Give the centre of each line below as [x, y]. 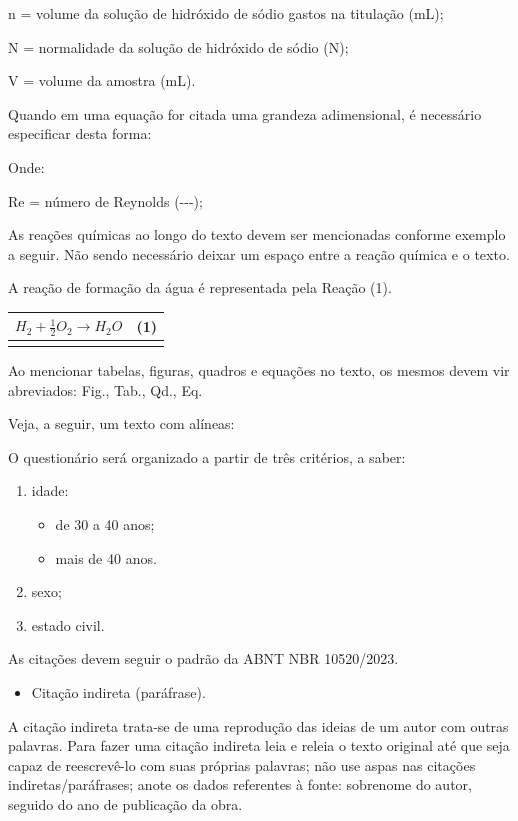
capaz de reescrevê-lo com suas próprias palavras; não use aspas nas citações [242, 764]
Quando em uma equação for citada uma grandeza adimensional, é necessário [245, 113]
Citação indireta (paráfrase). [118, 691]
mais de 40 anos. [106, 557]
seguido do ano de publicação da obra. [125, 803]
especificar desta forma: [80, 133]
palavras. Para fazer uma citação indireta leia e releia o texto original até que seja [259, 745]
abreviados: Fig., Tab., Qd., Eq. [105, 389]
